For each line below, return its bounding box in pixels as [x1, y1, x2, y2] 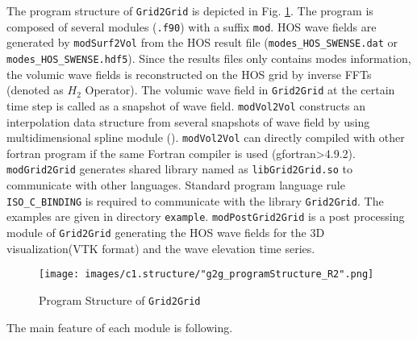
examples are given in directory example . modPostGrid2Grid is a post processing [6, 208, 405, 225]
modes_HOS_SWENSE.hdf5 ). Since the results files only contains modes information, [6, 49, 411, 66]
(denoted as [6, 81, 64, 98]
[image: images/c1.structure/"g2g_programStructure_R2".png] [39, 268, 374, 281]
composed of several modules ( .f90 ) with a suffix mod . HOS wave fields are [6, 18, 377, 35]
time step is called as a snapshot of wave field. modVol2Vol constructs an [6, 97, 366, 114]
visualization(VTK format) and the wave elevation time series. [6, 239, 315, 256]
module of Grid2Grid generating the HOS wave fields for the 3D [6, 223, 325, 240]
